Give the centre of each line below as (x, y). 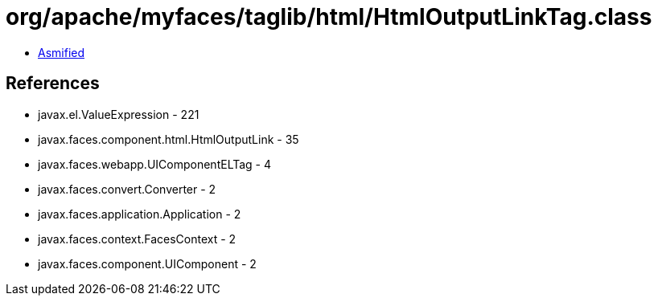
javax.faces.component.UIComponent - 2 (147, 263)
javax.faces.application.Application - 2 (140, 214)
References (53, 84)
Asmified (62, 52)
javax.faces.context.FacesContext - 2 (137, 239)
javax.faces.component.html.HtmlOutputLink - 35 (169, 139)
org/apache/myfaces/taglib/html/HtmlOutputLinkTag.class (329, 17)
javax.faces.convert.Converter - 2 (127, 189)
